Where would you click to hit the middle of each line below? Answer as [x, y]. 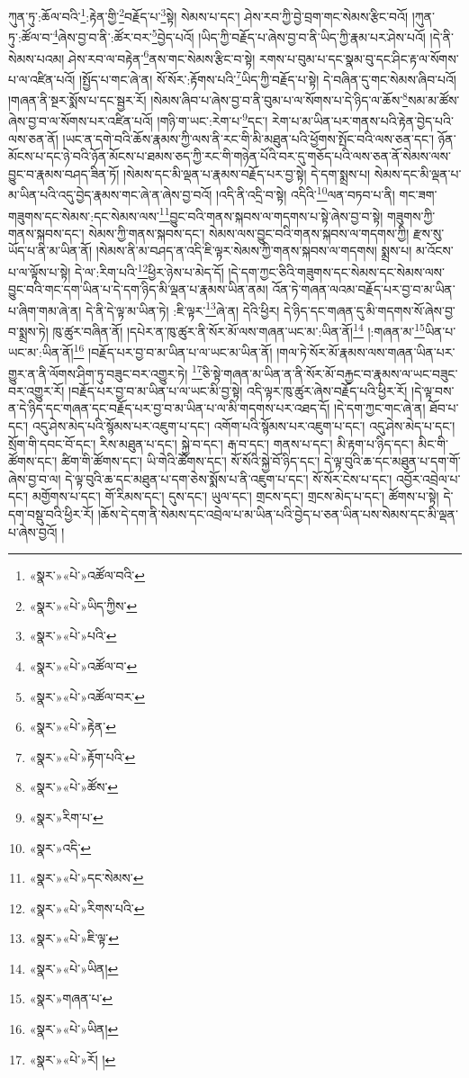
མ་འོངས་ [435, 251]
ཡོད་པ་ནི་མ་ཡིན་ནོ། [50, 251]
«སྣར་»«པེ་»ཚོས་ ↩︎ [74, 787]
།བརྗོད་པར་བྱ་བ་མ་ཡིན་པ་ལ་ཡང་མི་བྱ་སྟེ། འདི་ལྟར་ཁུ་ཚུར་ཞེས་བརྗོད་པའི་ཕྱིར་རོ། [238, 390]
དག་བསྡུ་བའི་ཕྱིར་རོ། [51, 513]
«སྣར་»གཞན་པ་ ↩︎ [71, 998]
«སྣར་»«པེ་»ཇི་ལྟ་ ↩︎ [74, 938]
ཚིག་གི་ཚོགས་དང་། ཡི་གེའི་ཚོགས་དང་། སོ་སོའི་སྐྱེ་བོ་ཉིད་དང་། [191, 461]
